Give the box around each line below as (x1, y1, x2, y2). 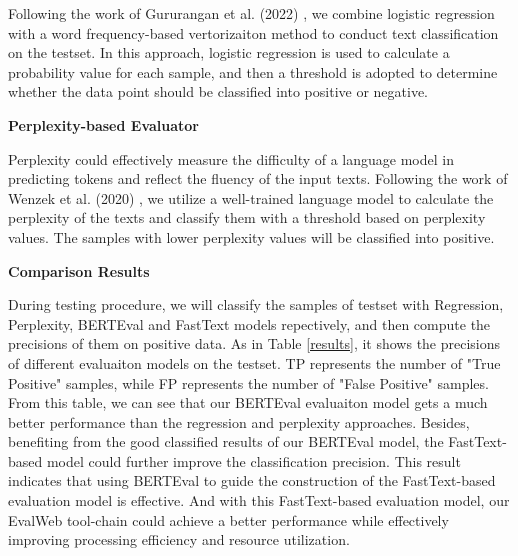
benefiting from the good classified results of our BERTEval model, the (8, 431, 444, 452)
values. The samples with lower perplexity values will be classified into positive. (8, 226, 495, 247)
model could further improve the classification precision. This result (46, 450, 461, 471)
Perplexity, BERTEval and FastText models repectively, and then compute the (8, 313, 491, 334)
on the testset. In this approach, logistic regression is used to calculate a (8, 42, 450, 63)
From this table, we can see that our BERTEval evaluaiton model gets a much (8, 392, 488, 413)
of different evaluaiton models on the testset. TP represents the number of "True (8, 352, 501, 373)
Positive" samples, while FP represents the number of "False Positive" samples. (8, 372, 489, 393)
